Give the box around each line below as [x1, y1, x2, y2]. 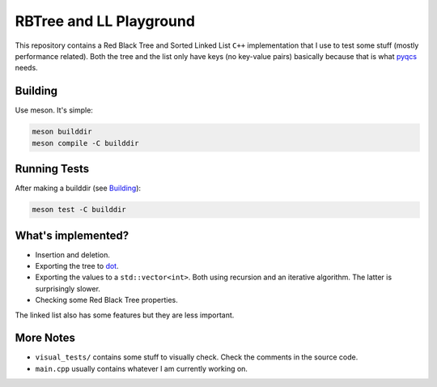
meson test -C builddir [32, 205, 127, 215]
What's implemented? [15, 228, 129, 242]
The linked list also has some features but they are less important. [15, 310, 235, 320]
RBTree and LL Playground [15, 12, 196, 30]
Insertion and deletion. [35, 249, 111, 259]
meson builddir [32, 127, 92, 137]
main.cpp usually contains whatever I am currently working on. [35, 364, 248, 373]
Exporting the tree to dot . [35, 261, 119, 270]
